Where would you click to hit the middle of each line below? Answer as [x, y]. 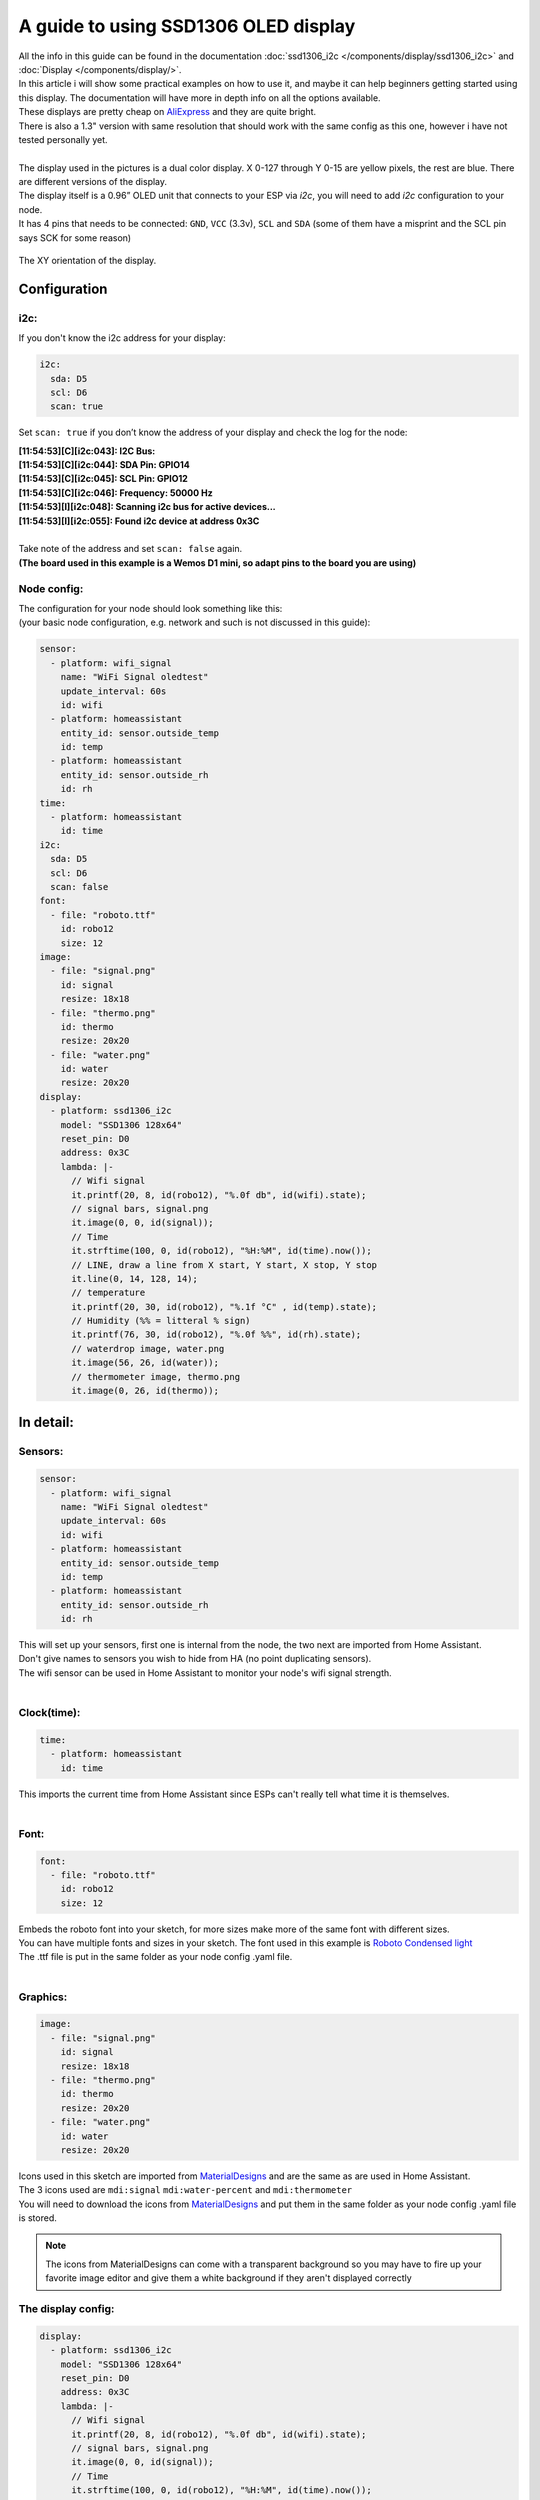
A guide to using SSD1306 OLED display [187, 26]
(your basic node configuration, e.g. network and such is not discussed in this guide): [194, 622]
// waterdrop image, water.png [148, 1348]
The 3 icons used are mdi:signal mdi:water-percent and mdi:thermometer [185, 2190]
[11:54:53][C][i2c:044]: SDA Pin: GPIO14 [104, 465]
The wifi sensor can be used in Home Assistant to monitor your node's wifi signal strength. [205, 1672]
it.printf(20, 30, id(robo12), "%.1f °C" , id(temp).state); [224, 1306]
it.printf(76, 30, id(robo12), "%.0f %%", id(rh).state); [216, 1334]
